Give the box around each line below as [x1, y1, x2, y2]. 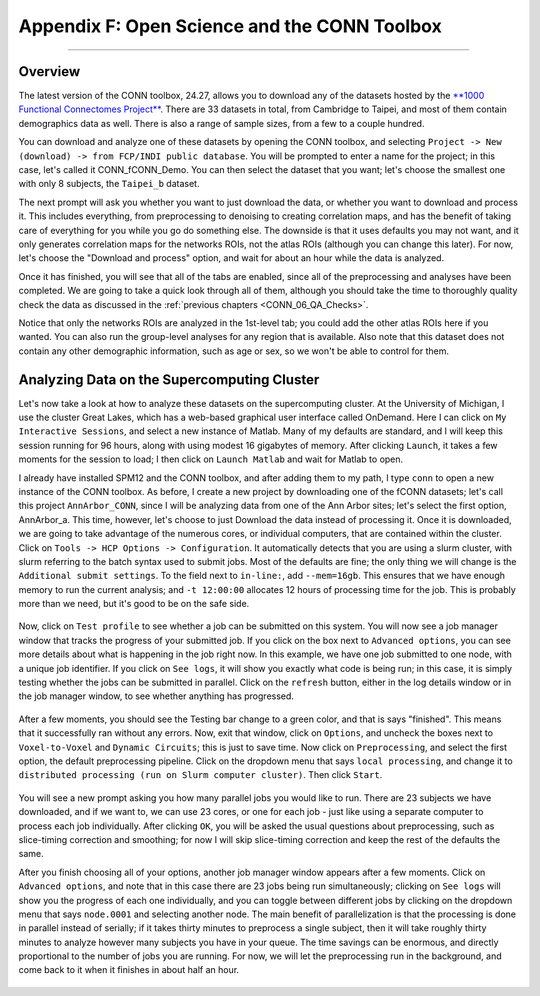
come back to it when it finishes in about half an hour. [18, 964, 240, 976]
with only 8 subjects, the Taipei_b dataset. [18, 178, 200, 190]
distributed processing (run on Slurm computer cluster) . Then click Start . [18, 769, 383, 781]
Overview [18, 63, 81, 80]
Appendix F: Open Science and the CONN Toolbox [18, 15, 442, 37]
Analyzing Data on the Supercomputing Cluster [18, 371, 320, 388]
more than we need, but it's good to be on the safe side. [18, 598, 250, 610]
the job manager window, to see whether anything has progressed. [18, 690, 295, 702]
